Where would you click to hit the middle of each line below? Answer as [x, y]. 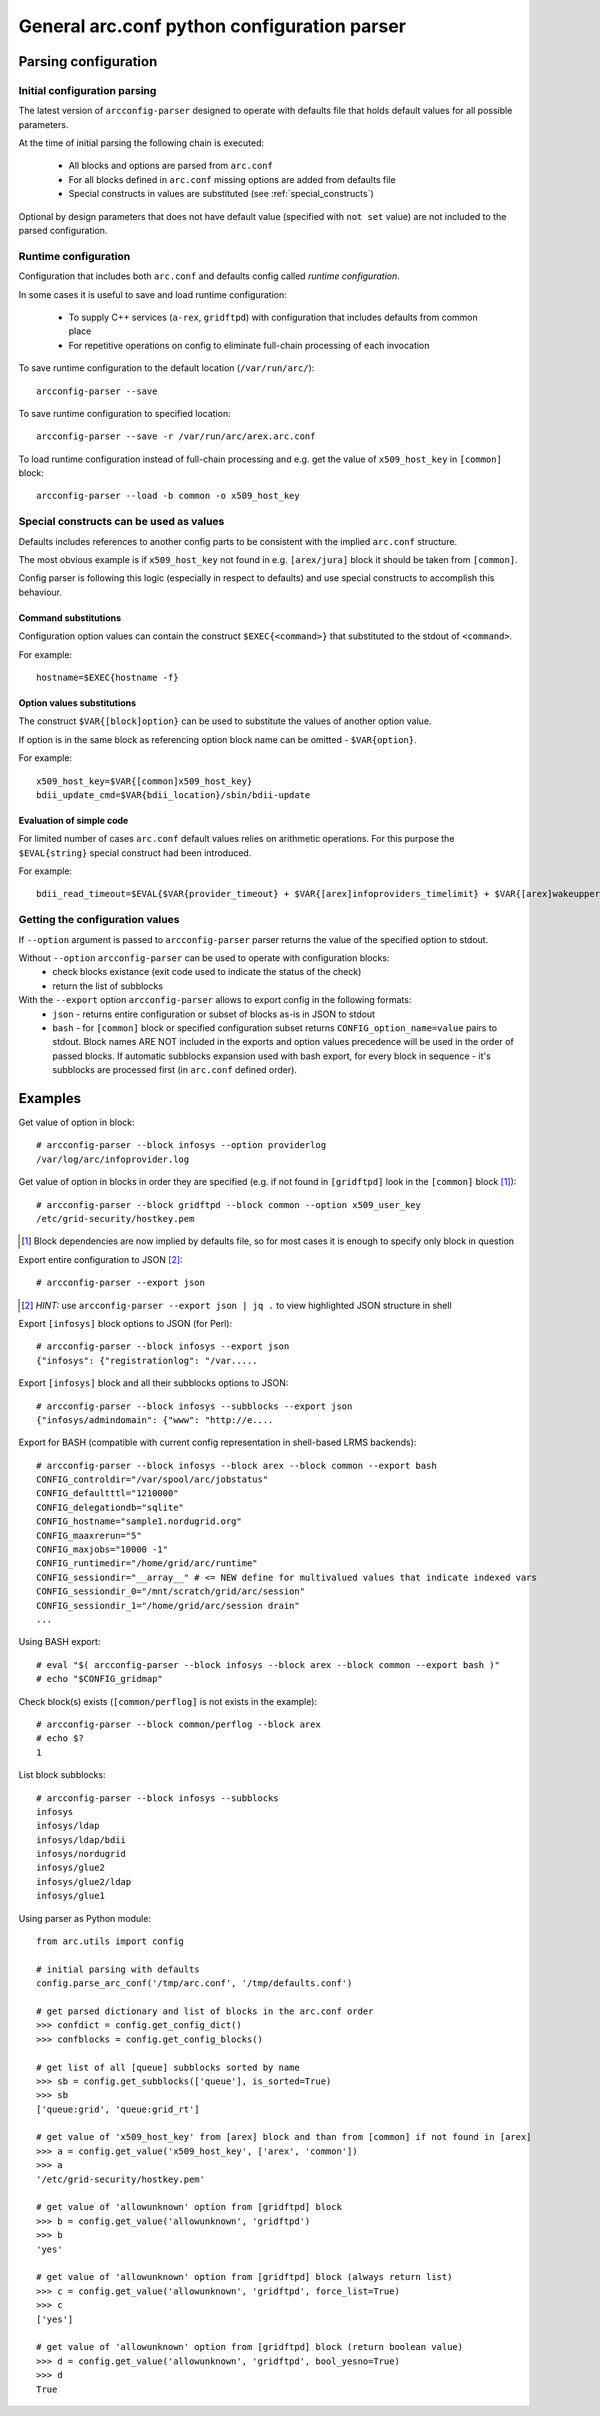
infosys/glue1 [70, 1896]
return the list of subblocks [108, 986]
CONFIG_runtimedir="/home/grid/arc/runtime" [147, 1563]
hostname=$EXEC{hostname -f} [107, 677]
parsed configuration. [63, 231]
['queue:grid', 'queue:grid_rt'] [118, 2109]
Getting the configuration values [99, 920]
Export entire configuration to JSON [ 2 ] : [101, 1259]
